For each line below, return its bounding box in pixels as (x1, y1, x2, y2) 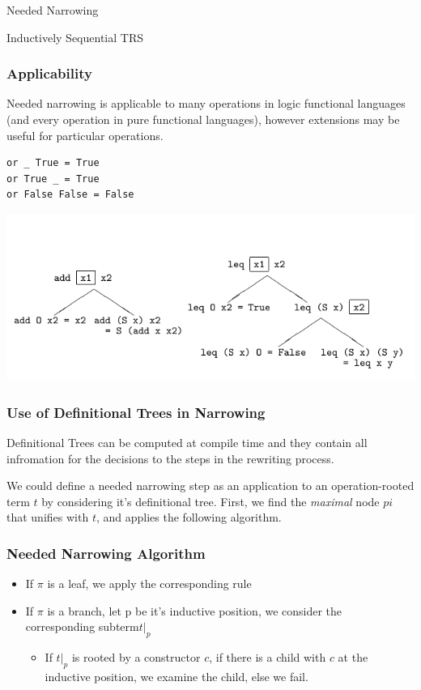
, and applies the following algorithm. (96, 509, 282, 526)
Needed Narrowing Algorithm (6, 543, 206, 563)
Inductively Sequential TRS (6, 28, 143, 45)
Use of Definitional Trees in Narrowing (6, 402, 266, 422)
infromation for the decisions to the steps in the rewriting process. (6, 449, 334, 466)
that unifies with (6, 509, 89, 526)
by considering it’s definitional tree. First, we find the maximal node (41, 492, 380, 509)
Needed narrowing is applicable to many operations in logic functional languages (6, 95, 406, 112)
